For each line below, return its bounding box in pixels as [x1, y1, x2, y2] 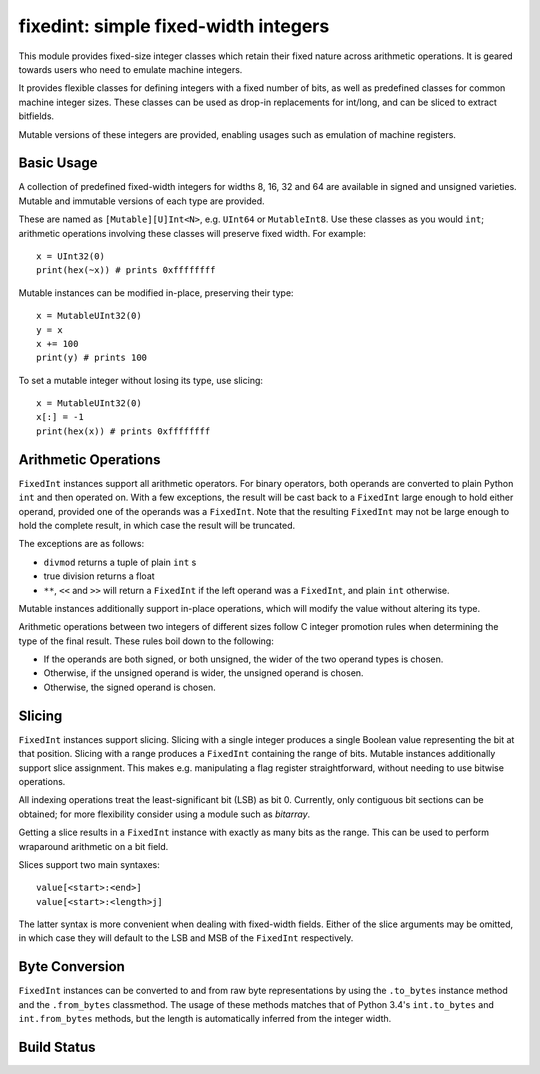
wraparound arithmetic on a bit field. [18, 840, 169, 852]
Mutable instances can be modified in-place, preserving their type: [18, 286, 294, 299]
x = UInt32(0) [36, 250, 105, 262]
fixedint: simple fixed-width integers [18, 15, 330, 37]
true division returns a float [43, 570, 155, 582]
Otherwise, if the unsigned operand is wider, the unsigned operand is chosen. [43, 667, 364, 679]
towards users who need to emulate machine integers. [18, 63, 243, 75]
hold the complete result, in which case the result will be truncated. [18, 519, 296, 531]
